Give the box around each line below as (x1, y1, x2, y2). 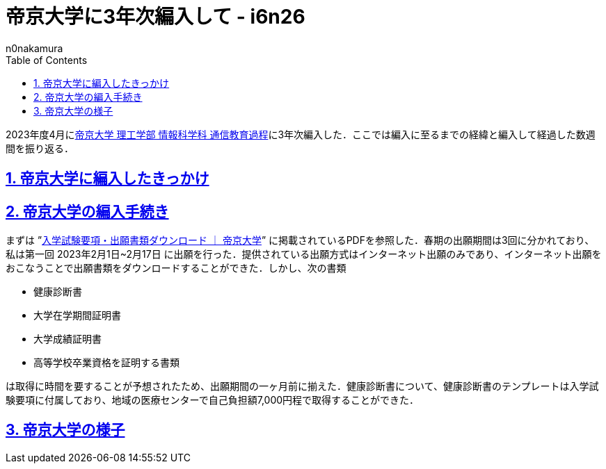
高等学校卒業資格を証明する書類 (33, 356, 180, 369)
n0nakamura (6, 42, 63, 54)
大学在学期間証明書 (33, 309, 121, 322)
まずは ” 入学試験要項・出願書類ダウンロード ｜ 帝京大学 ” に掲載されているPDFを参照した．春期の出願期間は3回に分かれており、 (6, 234, 595, 247)
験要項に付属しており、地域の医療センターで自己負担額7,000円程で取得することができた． (6, 394, 420, 406)
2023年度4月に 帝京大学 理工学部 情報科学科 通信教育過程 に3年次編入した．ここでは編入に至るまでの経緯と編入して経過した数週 (6, 128, 596, 140)
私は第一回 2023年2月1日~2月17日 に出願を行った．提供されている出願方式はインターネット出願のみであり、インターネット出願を (6, 248, 602, 261)
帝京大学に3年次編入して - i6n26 (6, 5, 305, 28)
